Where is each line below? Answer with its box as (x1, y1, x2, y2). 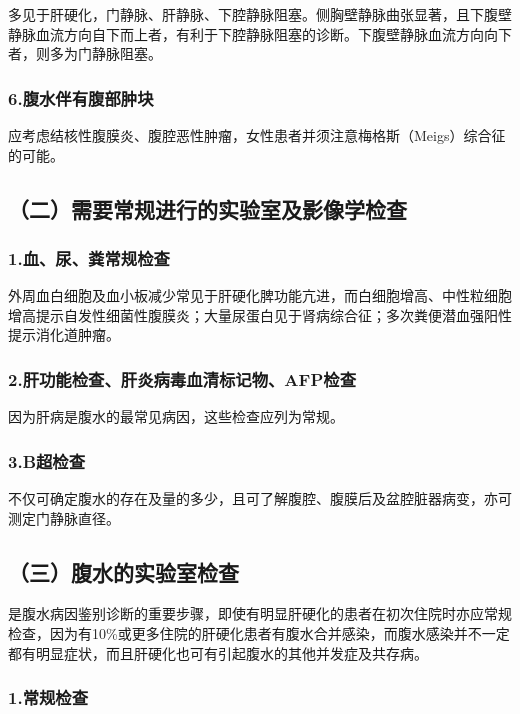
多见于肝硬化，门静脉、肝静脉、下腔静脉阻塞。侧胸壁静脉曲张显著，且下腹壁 (8, 4, 512, 24)
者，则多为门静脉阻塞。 (8, 43, 162, 64)
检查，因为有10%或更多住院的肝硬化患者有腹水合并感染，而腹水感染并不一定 (8, 622, 510, 643)
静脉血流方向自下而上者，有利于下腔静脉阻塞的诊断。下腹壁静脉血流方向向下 (8, 23, 512, 44)
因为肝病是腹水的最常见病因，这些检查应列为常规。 (8, 406, 344, 427)
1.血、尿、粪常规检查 (8, 245, 170, 270)
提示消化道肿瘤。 (8, 324, 120, 345)
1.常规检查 (8, 685, 89, 710)
